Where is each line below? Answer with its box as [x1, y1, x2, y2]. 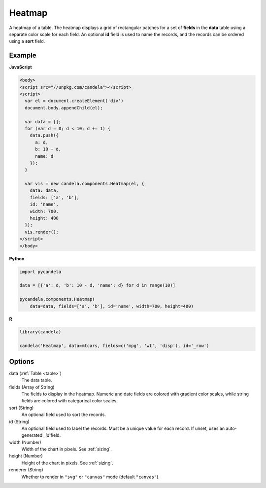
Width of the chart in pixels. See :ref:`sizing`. [21, 446, 112, 452]
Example [9, 51, 36, 60]
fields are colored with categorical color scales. [21, 398, 118, 404]
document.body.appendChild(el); [25, 105, 103, 110]
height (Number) [9, 453, 43, 459]
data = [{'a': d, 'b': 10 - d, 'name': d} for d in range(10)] [19, 282, 176, 288]
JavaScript [9, 64, 32, 70]
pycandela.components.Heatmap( [19, 296, 96, 302]
